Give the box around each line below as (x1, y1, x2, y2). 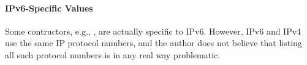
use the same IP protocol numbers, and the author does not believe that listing (5, 36, 302, 49)
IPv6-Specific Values (5, 1, 93, 14)
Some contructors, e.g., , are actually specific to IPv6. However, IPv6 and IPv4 (5, 24, 301, 37)
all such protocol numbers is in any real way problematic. (5, 48, 221, 61)
